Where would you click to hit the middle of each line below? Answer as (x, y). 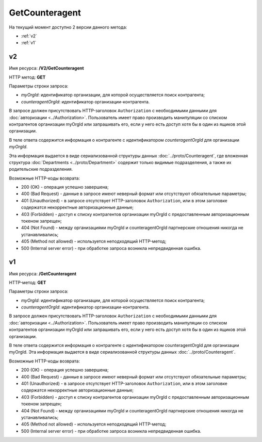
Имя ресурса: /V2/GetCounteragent (47, 68)
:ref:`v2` (29, 36)
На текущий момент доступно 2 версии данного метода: (68, 27)
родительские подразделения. (41, 169)
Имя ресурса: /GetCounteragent (43, 274)
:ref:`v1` (29, 43)
